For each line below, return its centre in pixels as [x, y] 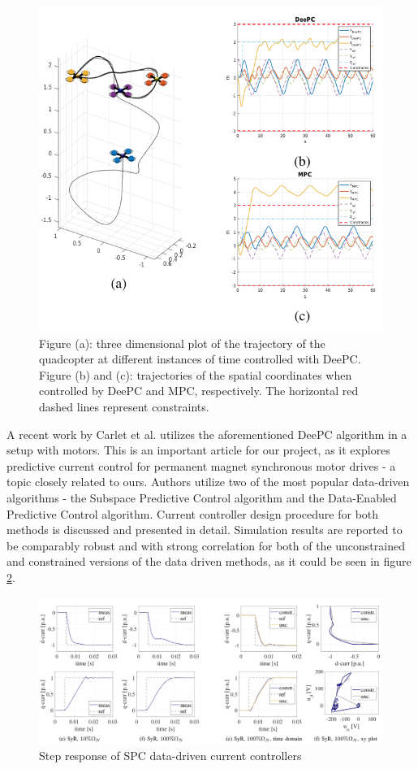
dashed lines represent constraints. [124, 407]
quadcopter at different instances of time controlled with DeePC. [200, 359]
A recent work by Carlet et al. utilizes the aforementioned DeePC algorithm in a [207, 434]
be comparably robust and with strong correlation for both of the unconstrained [206, 545]
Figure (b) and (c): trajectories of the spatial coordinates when [196, 374]
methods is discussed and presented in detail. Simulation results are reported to [205, 530]
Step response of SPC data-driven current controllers [170, 756]
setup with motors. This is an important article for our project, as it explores [198, 450]
